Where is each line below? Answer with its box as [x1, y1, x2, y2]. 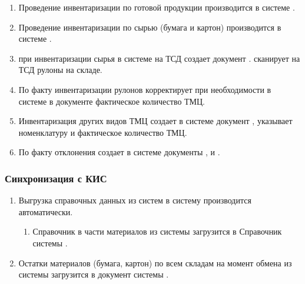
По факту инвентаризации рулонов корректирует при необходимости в [18, 83, 271, 95]
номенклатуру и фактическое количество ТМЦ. [18, 126, 187, 138]
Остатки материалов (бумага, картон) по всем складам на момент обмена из [18, 256, 292, 269]
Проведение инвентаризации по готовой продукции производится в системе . [18, 1, 295, 13]
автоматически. [18, 205, 73, 218]
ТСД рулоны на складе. [18, 64, 102, 76]
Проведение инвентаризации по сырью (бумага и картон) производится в [18, 21, 281, 33]
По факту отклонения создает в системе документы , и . [18, 146, 220, 158]
